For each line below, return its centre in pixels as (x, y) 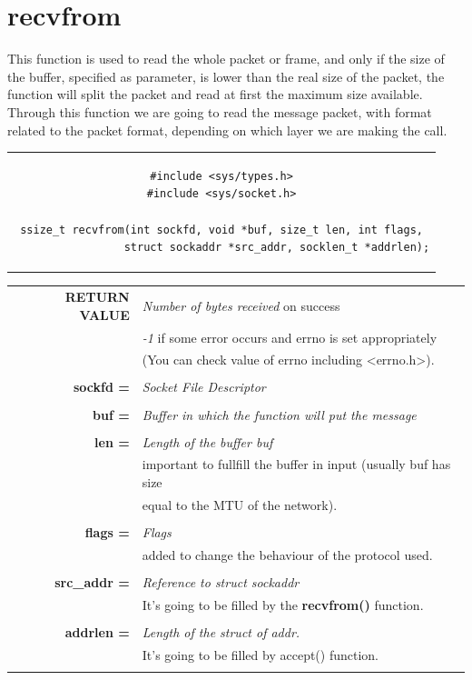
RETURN (97, 297)
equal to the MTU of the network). (240, 504)
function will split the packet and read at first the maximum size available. (215, 94)
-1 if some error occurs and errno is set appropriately (290, 337)
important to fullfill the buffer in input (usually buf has (296, 464)
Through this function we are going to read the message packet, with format (220, 111)
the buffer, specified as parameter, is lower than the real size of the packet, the (226, 76)
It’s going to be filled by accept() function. (260, 654)
